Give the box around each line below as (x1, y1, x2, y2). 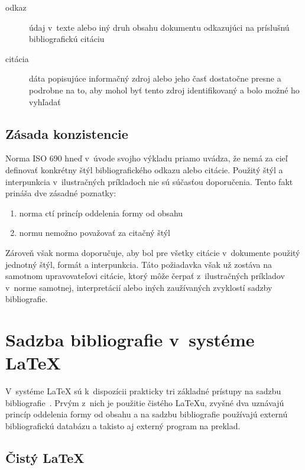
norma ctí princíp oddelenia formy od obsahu (19, 206, 183, 219)
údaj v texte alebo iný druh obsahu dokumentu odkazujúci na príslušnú (29, 21, 290, 33)
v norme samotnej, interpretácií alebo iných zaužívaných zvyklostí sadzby (5, 281, 272, 293)
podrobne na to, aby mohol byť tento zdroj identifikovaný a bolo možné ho (29, 83, 300, 96)
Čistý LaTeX (5, 448, 85, 466)
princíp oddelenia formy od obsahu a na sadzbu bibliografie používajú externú (5, 408, 288, 420)
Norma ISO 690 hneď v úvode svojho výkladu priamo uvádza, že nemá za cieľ (5, 152, 288, 164)
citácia (5, 52, 29, 64)
